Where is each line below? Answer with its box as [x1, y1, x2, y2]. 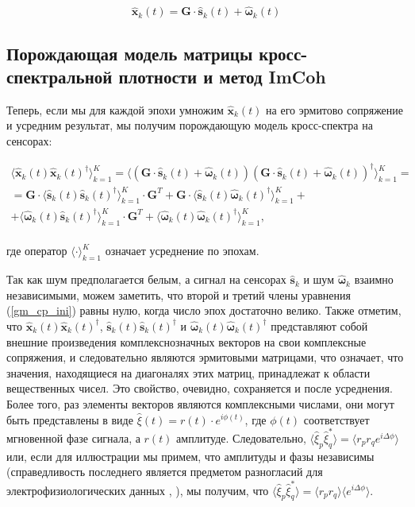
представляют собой [271, 317, 368, 334]
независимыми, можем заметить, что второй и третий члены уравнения [6, 286, 351, 303]
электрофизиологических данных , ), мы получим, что [6, 482, 269, 498]
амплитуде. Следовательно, [176, 429, 306, 446]
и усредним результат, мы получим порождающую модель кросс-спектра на [6, 117, 373, 134]
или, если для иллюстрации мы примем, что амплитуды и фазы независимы [6, 447, 375, 464]
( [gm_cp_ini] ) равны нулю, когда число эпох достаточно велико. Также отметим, [6, 302, 402, 319]
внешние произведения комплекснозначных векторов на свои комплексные [6, 333, 367, 350]
